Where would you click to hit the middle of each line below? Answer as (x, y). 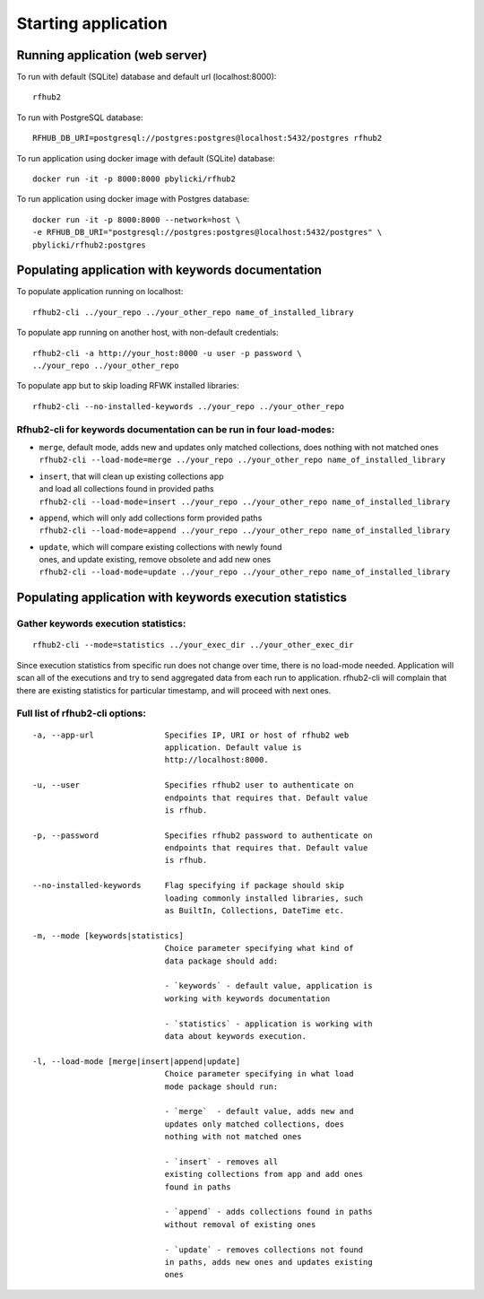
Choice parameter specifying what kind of (259, 948)
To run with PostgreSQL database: (80, 118)
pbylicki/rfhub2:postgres (90, 245)
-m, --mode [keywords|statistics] (108, 936)
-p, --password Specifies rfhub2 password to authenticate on (203, 835)
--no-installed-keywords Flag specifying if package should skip (189, 885)
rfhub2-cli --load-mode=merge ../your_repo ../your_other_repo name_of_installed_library (242, 460)
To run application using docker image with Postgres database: (133, 199)
